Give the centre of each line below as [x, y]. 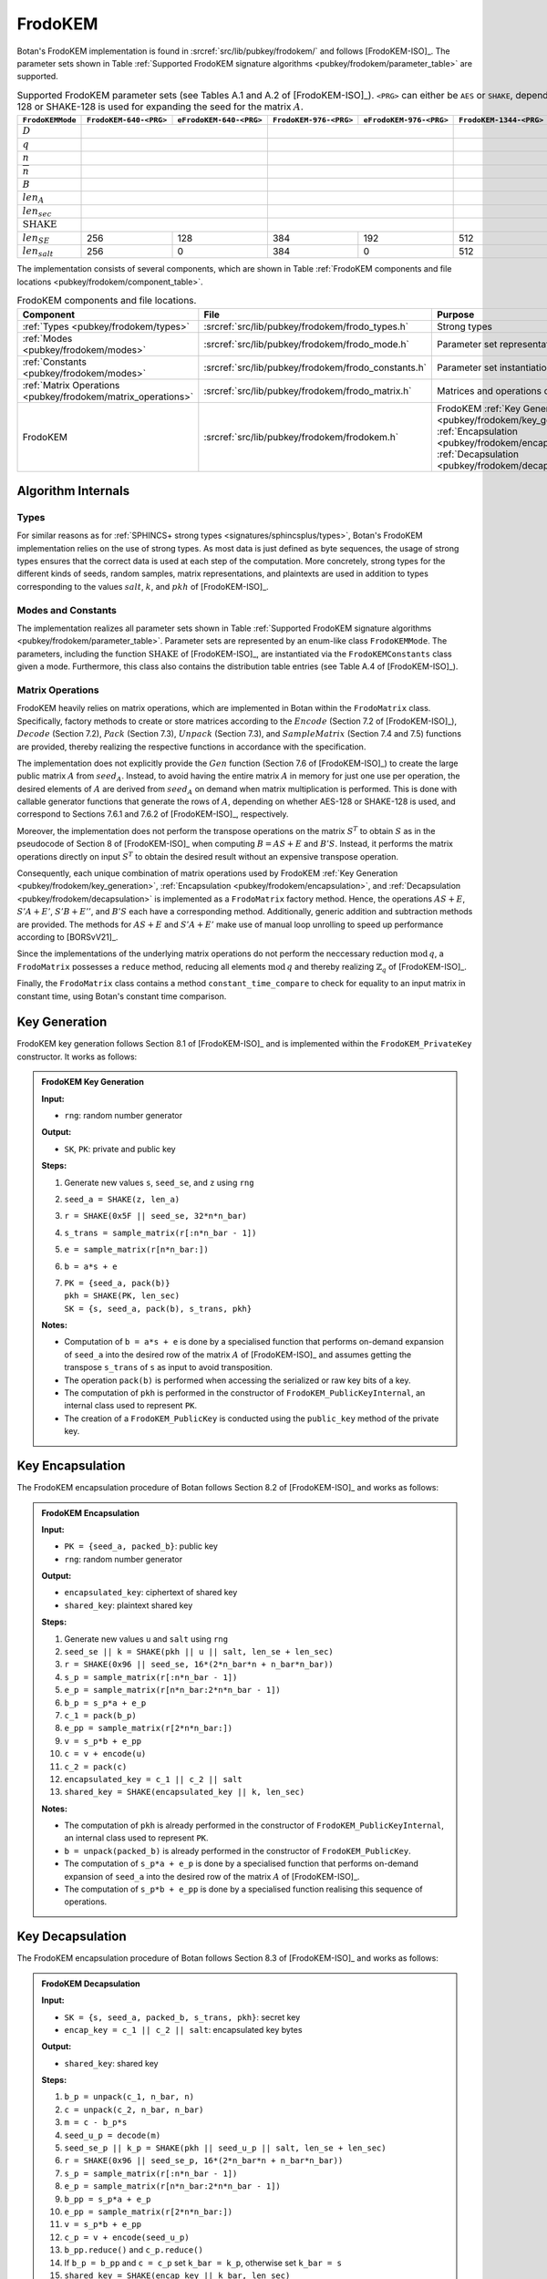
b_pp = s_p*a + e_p [108, 2199]
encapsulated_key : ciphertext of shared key [151, 1593]
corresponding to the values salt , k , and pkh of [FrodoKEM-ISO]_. [143, 586]
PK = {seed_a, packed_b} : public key [141, 1546]
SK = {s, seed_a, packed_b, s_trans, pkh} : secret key [182, 2017]
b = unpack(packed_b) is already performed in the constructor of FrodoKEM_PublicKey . [238, 1851]
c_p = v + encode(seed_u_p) [127, 2237]
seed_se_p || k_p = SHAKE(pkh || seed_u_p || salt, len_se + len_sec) [225, 2148]
